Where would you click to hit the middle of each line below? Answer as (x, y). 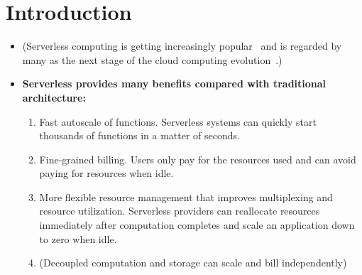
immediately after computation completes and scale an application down (197, 225)
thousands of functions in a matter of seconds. (139, 135)
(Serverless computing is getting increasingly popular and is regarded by (182, 46)
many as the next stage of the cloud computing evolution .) (152, 59)
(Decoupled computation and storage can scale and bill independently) (193, 263)
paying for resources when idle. (106, 173)
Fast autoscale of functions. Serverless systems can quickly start (178, 121)
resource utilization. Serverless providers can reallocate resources (180, 211)
